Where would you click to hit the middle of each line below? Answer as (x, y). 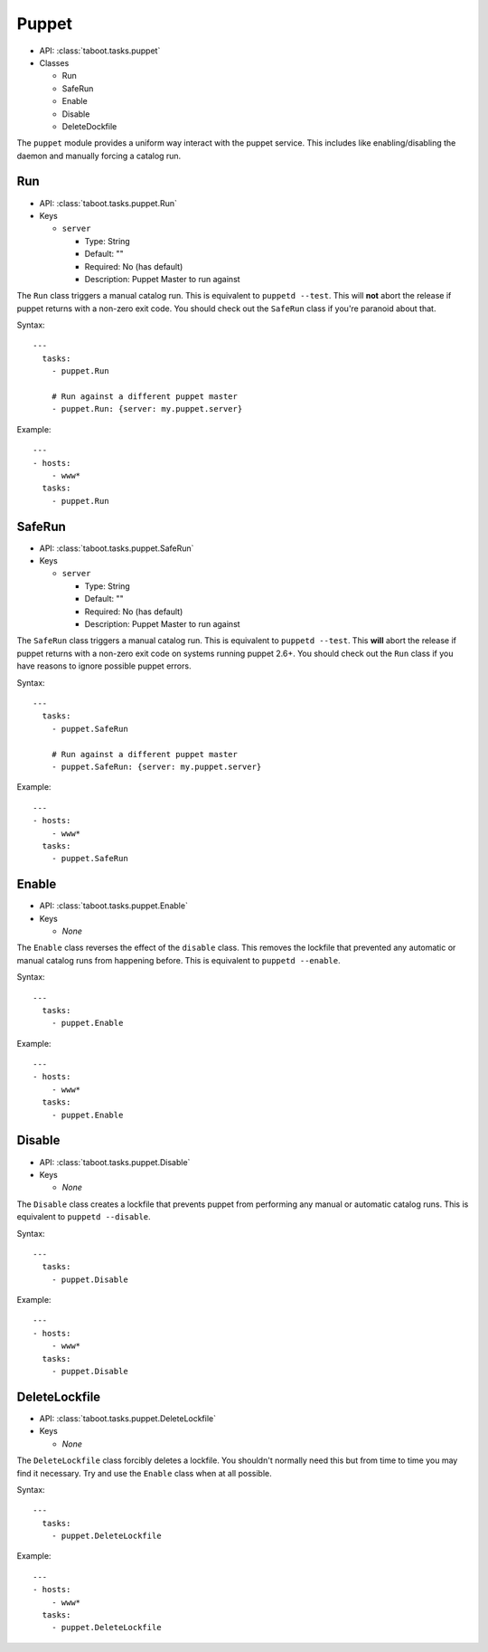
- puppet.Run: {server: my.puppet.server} (147, 409)
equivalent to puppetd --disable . (84, 1217)
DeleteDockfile (89, 126)
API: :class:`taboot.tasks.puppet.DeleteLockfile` (128, 1418)
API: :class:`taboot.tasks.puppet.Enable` (114, 906)
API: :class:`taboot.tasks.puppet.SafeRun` (117, 548)
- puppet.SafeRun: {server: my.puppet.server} (156, 766)
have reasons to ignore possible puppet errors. (104, 666)
